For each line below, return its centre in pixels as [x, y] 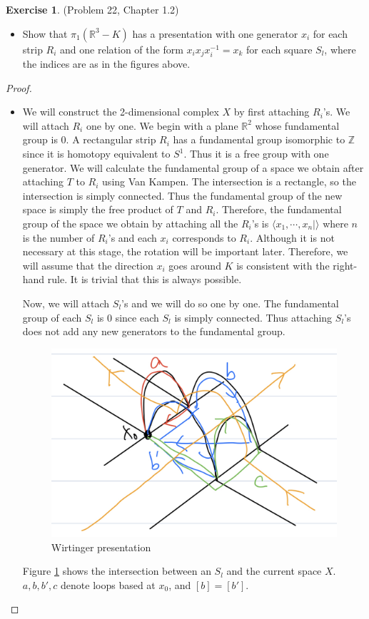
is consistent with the [283, 265]
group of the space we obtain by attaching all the [130, 223]
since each [137, 317]
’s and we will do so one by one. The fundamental [230, 303]
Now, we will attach [66, 303]
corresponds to [204, 237]
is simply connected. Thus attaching [253, 317]
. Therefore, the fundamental [279, 209]
